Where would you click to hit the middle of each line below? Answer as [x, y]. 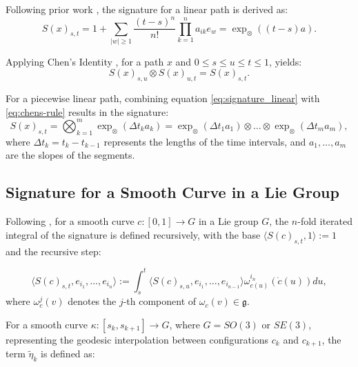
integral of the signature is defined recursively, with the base [133, 234]
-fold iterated [325, 221]
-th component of [160, 301]
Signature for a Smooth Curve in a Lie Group [172, 192]
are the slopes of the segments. [70, 155]
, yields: [286, 61]
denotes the [92, 301]
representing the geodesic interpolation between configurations [137, 340]
